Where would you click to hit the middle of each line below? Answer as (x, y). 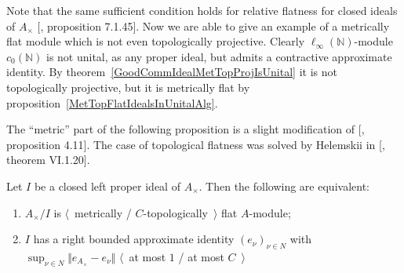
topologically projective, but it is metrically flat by (128, 87)
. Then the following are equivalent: (284, 186)
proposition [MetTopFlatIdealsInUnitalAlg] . (112, 102)
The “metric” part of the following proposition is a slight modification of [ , (186, 129)
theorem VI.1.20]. (48, 160)
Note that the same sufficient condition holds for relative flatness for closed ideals (202, 10)
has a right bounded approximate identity (134, 239)
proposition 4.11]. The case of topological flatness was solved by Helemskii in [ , (196, 144)
